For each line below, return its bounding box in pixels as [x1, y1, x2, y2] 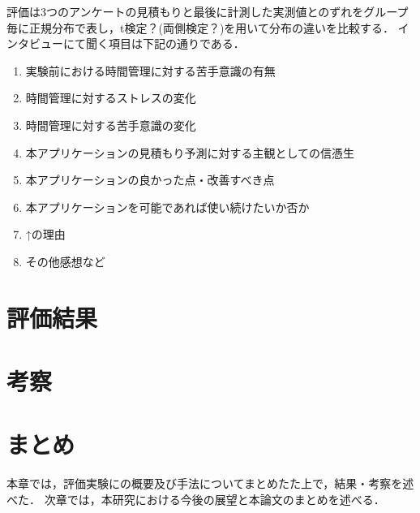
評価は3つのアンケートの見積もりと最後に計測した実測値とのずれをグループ [6, 3, 409, 19]
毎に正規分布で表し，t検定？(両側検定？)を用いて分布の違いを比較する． [6, 19, 394, 36]
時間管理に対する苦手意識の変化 [25, 116, 196, 133]
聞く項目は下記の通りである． [85, 35, 245, 52]
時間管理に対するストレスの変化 [25, 89, 196, 106]
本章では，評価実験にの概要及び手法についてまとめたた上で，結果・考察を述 [6, 475, 414, 492]
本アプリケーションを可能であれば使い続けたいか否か [25, 198, 310, 215]
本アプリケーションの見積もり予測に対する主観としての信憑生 [25, 144, 355, 161]
